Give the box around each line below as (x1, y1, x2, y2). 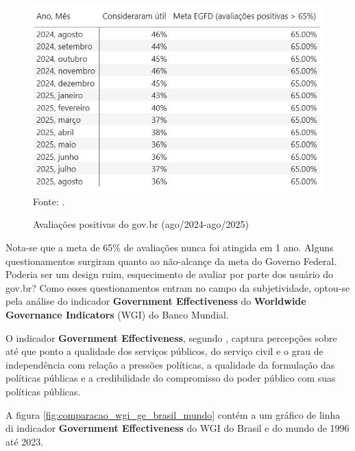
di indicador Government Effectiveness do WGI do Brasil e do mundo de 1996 (5, 421, 350, 435)
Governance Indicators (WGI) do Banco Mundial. (5, 307, 229, 321)
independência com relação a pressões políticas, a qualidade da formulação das (5, 357, 335, 371)
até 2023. (5, 434, 44, 448)
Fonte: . (33, 194, 65, 208)
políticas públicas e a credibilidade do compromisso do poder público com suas (5, 371, 336, 385)
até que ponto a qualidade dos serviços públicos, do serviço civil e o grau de (5, 344, 323, 358)
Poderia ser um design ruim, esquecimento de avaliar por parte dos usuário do (5, 267, 334, 281)
